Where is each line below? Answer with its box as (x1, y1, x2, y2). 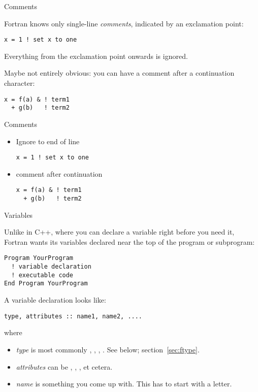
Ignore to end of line (16, 136, 80, 146)
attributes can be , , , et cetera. (16, 361, 113, 372)
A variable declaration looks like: (4, 295, 106, 305)
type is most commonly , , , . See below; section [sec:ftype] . (16, 344, 200, 354)
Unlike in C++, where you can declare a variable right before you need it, (4, 226, 235, 237)
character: (4, 78, 35, 88)
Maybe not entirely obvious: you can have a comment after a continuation (4, 68, 235, 78)
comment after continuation (16, 168, 103, 179)
